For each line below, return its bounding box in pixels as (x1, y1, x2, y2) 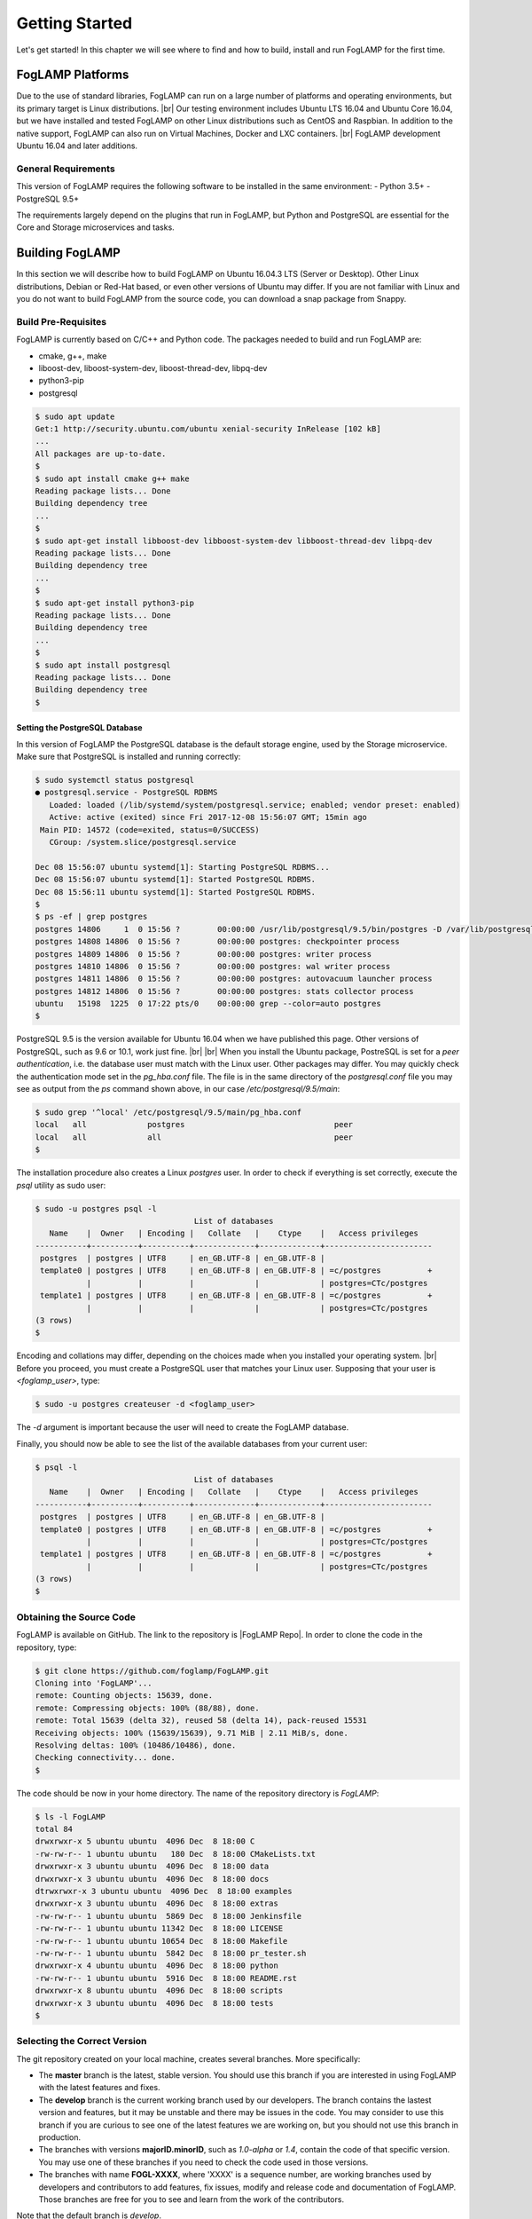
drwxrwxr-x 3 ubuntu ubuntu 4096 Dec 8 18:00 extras (35, 1899, 278, 1908)
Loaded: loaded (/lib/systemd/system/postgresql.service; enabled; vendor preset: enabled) (49, 800, 461, 809)
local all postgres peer (35, 1119, 354, 1130)
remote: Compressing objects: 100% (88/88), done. (35, 1702, 261, 1713)
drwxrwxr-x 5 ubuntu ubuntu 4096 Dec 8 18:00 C (35, 1836, 255, 1846)
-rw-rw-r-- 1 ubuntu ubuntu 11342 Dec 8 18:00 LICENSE (35, 1923, 284, 1934)
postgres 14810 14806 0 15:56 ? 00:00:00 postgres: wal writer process (35, 961, 391, 971)
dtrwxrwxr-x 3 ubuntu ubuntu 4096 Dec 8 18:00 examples (35, 1886, 293, 1896)
